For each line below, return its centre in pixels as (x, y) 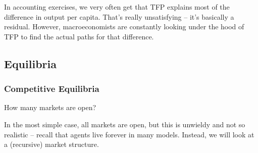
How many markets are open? (50, 107)
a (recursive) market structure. (51, 144)
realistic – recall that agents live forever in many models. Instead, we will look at (129, 134)
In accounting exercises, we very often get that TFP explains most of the (117, 7)
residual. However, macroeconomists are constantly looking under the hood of (124, 27)
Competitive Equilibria (52, 89)
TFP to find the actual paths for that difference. (79, 36)
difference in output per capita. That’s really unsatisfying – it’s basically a (119, 16)
